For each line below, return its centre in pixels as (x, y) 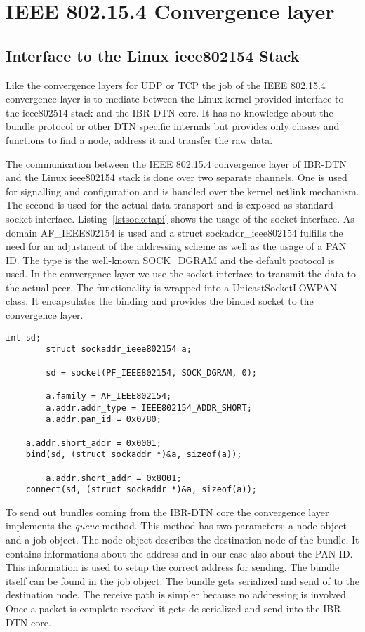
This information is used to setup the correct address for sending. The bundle (173, 567)
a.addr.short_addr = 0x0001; (93, 443)
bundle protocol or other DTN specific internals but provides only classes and (173, 126)
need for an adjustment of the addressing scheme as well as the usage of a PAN (176, 246)
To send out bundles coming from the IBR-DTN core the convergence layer (167, 512)
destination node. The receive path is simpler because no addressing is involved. (177, 594)
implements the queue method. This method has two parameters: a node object (176, 526)
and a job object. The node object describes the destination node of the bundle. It (182, 540)
